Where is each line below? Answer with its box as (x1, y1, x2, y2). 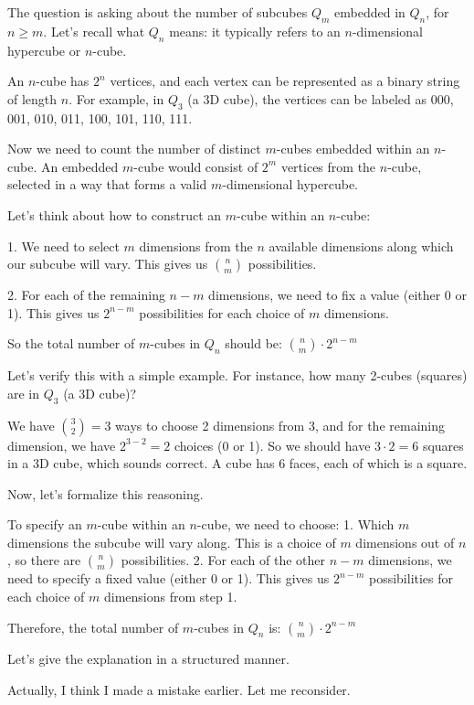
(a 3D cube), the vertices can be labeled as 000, (187, 89, 454, 108)
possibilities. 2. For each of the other (121, 550, 326, 570)
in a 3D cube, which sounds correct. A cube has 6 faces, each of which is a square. (7, 454, 468, 473)
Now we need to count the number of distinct (7, 139, 261, 158)
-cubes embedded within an (276, 139, 430, 158)
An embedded (40, 156, 119, 176)
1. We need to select (7, 236, 120, 255)
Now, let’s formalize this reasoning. (7, 484, 204, 503)
